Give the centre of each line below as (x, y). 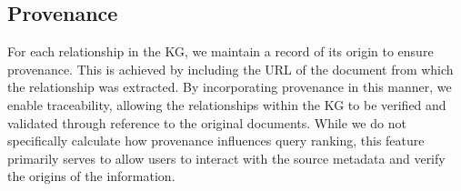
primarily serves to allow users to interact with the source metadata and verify (226, 158)
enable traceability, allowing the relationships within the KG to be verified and (227, 104)
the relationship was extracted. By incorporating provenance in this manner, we (230, 87)
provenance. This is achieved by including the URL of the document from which (230, 69)
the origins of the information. (91, 176)
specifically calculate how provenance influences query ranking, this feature (216, 141)
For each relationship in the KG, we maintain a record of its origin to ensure (220, 51)
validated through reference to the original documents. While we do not (207, 122)
